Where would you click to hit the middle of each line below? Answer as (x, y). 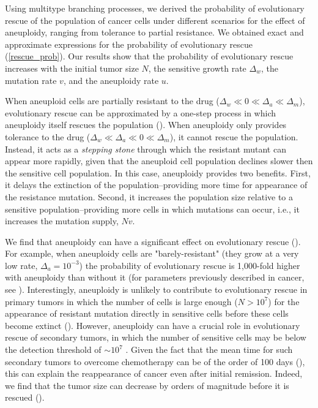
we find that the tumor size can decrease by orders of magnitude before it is (147, 385)
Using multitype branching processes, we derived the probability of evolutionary (155, 8)
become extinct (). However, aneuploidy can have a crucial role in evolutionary (153, 325)
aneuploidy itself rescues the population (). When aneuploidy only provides (146, 125)
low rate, (21, 265)
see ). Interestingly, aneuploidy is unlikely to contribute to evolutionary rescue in (156, 289)
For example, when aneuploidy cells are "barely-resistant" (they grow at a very (152, 253)
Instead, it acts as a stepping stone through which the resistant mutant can (146, 149)
